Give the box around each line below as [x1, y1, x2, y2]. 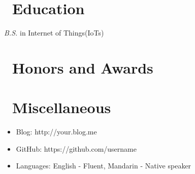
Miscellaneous [12, 97, 111, 118]
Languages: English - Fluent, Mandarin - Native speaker [16, 160, 191, 171]
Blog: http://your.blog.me [16, 126, 97, 137]
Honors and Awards [12, 57, 153, 78]
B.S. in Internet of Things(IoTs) [4, 27, 104, 38]
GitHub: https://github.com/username [16, 143, 137, 154]
